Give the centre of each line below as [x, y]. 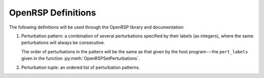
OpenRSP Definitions [53, 13]
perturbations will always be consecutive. [63, 43]
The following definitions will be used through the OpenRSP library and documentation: [97, 27]
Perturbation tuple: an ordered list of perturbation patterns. [81, 67]
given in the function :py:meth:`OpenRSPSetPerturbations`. [81, 59]
